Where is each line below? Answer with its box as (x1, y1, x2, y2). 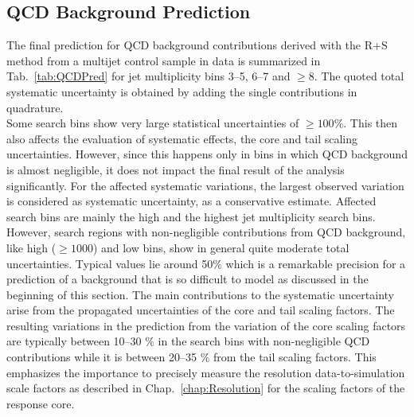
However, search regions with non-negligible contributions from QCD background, (6, 224, 406, 240)
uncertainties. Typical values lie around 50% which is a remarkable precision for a (6, 255, 406, 271)
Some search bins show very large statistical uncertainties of (6, 115, 299, 131)
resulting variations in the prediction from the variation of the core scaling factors (6, 317, 406, 333)
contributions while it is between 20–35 (6, 349, 197, 365)
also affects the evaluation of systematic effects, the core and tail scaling (6, 130, 358, 146)
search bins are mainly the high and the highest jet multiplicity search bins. (6, 208, 376, 224)
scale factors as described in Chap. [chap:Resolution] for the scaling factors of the (6, 380, 405, 396)
